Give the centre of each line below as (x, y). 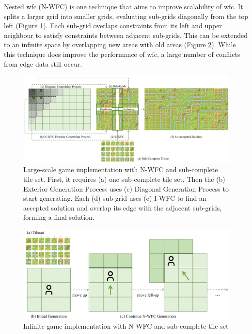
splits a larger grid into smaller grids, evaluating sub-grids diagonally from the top (126, 16)
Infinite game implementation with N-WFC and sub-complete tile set (126, 325)
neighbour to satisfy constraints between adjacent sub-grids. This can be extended (126, 35)
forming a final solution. (59, 217)
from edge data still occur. (43, 63)
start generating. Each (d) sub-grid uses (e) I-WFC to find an (115, 198)
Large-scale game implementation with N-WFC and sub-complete (121, 169)
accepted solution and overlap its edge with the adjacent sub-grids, (123, 207)
